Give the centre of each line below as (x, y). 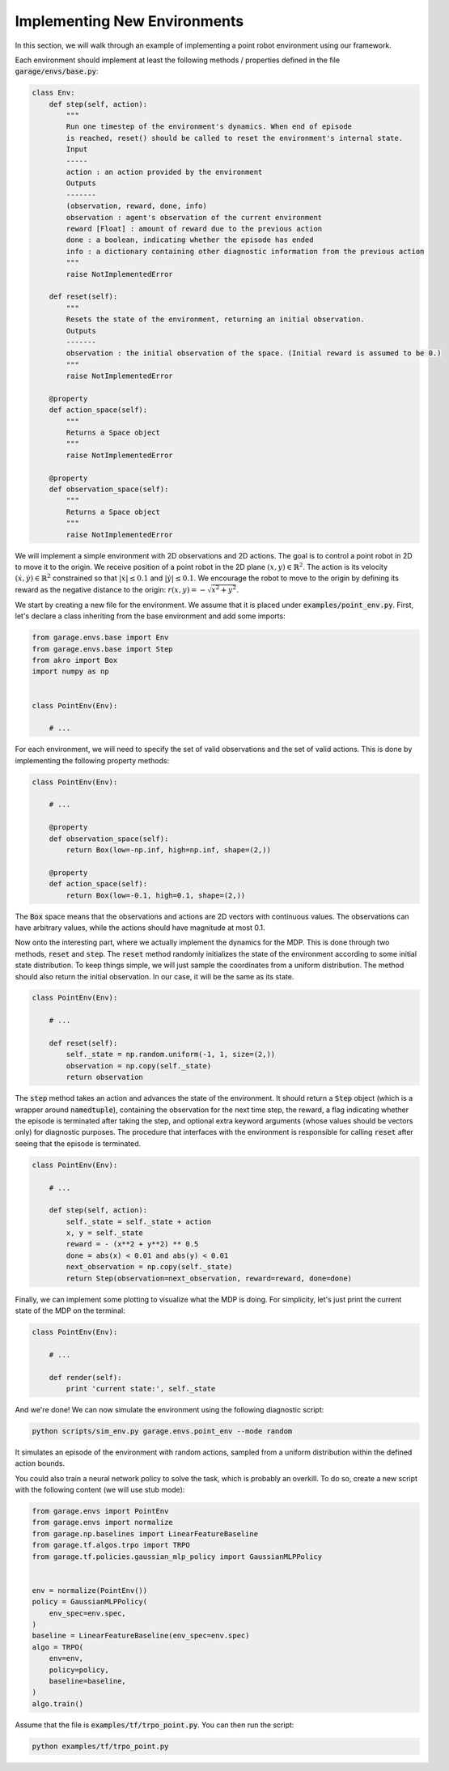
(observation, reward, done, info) (137, 206)
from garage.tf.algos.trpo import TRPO (111, 1545)
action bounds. (40, 1463)
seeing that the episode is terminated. (78, 1143)
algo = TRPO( (58, 1647)
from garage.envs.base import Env (100, 638)
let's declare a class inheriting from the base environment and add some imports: (150, 616)
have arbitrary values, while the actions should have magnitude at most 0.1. (140, 928)
